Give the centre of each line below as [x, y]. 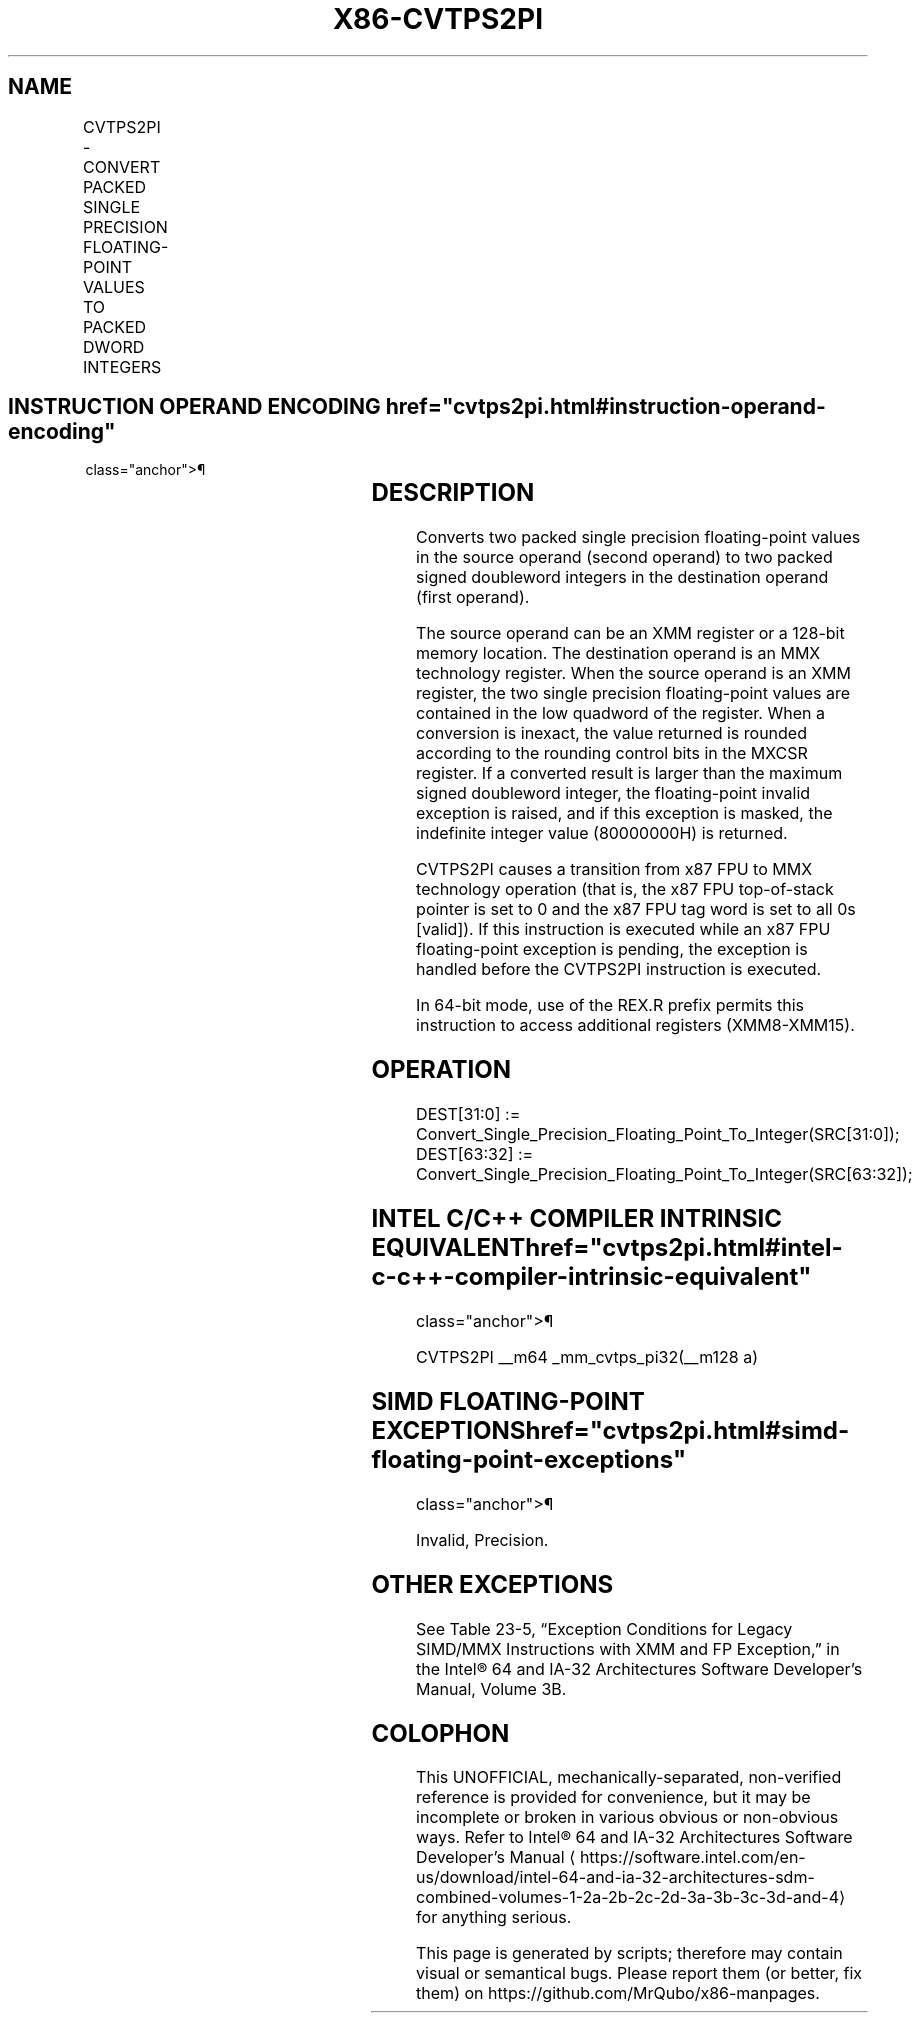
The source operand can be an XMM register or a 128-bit [630, 633]
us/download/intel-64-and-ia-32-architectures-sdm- [615, 1877]
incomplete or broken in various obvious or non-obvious [627, 1817]
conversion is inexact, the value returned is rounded [611, 733]
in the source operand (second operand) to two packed [624, 557]
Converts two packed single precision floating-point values [638, 537]
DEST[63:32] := [475, 1154]
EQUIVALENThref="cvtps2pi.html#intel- [607, 1248]
